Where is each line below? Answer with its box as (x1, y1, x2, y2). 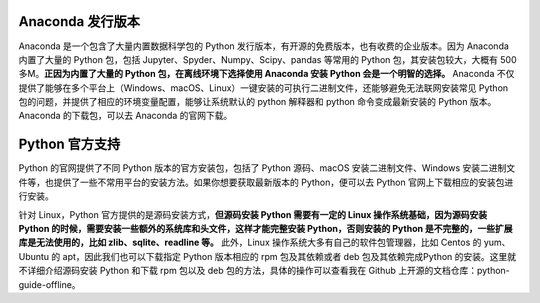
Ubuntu (18, 250, 50, 262)
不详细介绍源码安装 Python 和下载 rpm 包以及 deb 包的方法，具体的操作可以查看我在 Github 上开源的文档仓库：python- (18, 265, 510, 277)
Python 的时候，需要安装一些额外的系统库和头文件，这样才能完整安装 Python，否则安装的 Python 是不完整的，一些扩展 (18, 222, 514, 234)
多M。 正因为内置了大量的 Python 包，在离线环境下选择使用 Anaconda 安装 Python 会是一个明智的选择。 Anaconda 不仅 (18, 68, 515, 80)
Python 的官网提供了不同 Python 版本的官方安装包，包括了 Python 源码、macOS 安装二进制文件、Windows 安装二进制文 (18, 162, 516, 174)
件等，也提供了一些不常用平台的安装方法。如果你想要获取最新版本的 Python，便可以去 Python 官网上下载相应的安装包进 (18, 176, 514, 188)
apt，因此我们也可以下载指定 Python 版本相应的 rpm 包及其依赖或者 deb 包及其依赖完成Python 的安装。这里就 (62, 250, 517, 262)
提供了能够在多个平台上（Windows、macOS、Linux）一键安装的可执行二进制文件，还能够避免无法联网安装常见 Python (18, 81, 509, 94)
